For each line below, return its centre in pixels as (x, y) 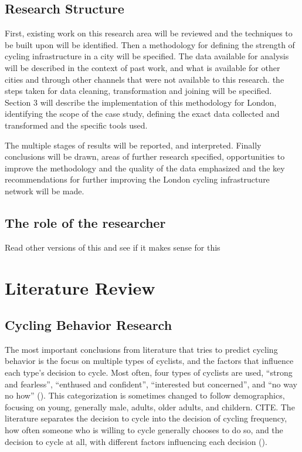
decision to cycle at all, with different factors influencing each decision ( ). (136, 441)
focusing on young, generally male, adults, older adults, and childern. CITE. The (150, 407)
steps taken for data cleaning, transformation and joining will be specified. (138, 91)
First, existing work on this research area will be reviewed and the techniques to (149, 33)
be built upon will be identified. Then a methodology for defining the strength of (150, 44)
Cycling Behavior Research (89, 325)
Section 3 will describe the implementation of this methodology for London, (141, 102)
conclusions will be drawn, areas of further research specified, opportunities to (145, 156)
